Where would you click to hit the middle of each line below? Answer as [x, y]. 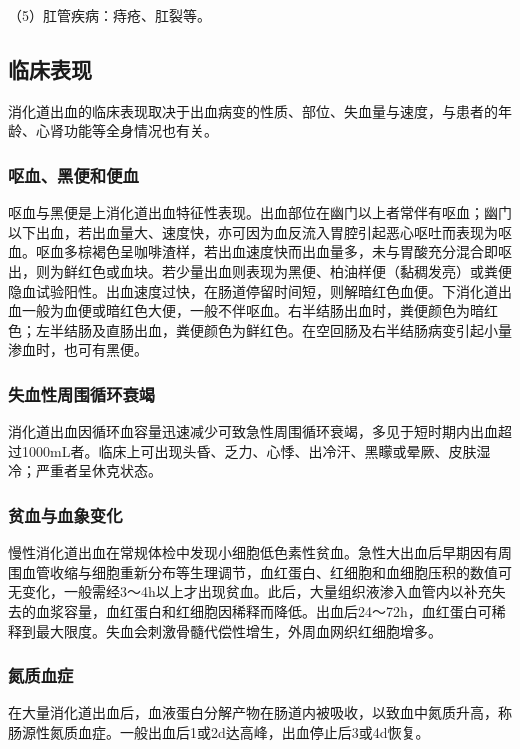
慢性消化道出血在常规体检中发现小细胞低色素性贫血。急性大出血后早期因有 [253, 552]
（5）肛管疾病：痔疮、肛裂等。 [109, 15]
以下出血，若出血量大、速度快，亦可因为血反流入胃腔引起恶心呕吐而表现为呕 [260, 231]
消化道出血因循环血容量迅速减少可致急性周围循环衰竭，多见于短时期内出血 [253, 431]
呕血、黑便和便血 [73, 174]
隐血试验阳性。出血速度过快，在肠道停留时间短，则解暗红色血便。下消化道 [253, 290]
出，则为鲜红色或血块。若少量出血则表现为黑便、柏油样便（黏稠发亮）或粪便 [260, 270]
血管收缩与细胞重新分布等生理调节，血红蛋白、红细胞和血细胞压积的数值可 [266, 571]
